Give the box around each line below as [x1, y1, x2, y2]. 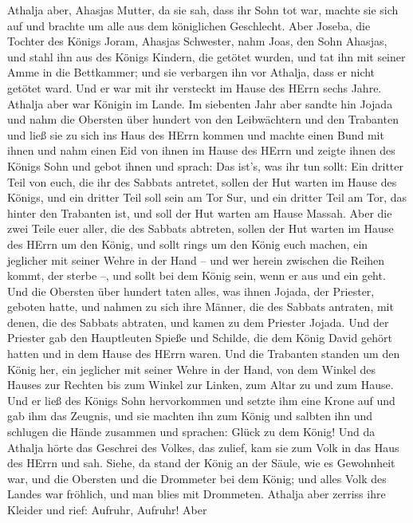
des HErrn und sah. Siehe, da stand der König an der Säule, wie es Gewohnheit [7, 454, 395, 471]
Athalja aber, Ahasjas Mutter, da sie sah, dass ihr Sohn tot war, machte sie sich [7, 2, 399, 18]
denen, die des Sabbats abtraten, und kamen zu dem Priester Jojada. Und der [7, 313, 389, 330]
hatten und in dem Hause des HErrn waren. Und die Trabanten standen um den [7, 345, 400, 362]
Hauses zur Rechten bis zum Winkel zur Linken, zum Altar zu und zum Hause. [7, 376, 394, 393]
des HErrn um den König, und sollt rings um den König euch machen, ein [7, 235, 368, 252]
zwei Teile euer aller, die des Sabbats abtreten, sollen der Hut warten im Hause [7, 220, 394, 237]
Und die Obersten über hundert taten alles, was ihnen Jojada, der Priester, [7, 282, 375, 299]
